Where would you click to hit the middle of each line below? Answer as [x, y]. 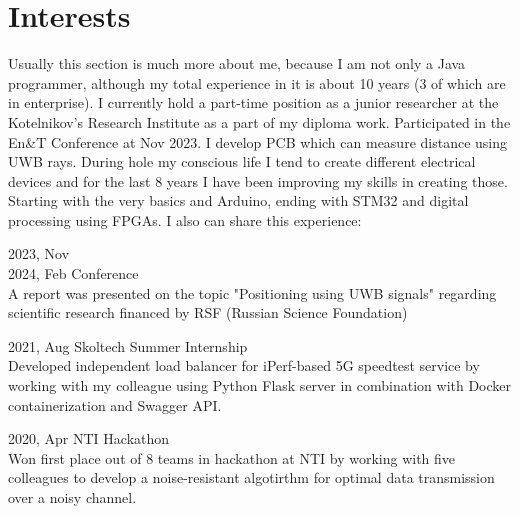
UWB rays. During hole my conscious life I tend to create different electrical [242, 161]
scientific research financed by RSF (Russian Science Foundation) [208, 312]
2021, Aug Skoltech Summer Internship [128, 345]
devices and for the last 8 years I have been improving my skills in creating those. [258, 180]
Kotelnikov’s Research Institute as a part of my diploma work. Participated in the [259, 121]
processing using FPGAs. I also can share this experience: [185, 219]
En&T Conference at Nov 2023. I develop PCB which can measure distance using [258, 141]
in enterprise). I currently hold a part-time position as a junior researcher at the [253, 102]
